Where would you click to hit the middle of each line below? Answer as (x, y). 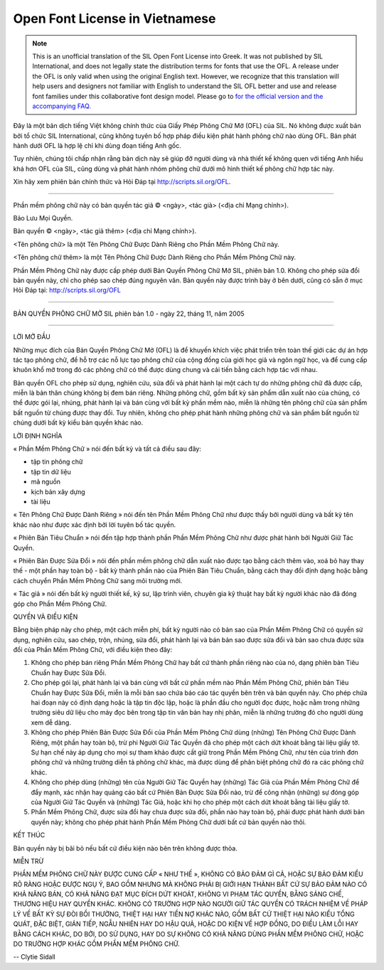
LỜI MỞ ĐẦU (32, 337)
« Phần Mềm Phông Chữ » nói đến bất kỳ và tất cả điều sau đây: (107, 449)
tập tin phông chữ (57, 462)
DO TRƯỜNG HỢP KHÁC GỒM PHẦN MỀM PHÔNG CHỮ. (97, 944)
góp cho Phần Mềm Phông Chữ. (60, 604)
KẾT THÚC (29, 835)
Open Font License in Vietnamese (114, 18)
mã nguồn (46, 482)
